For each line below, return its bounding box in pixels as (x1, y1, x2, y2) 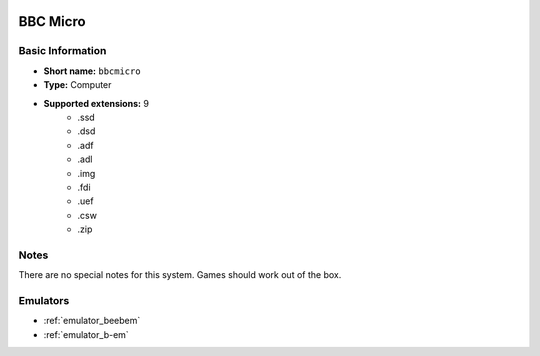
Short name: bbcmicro (43, 65, 141, 77)
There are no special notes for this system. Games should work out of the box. (18, 269, 342, 281)
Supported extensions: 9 (43, 97, 150, 109)
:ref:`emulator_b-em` (43, 328, 129, 340)
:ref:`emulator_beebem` (43, 315, 141, 327)
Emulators (18, 293, 70, 307)
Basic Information (18, 44, 107, 58)
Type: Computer (43, 79, 112, 91)
